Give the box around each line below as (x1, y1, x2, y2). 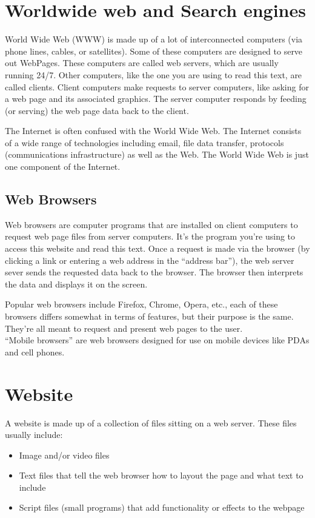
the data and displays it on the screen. (5, 277, 148, 290)
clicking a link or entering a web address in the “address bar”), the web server (5, 254, 294, 266)
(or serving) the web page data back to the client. (5, 104, 189, 116)
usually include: (5, 428, 63, 441)
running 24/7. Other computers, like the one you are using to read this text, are (5, 68, 302, 81)
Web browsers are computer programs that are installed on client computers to (5, 218, 298, 230)
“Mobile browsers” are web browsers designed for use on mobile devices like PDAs (5, 334, 310, 346)
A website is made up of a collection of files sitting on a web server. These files (5, 416, 297, 429)
